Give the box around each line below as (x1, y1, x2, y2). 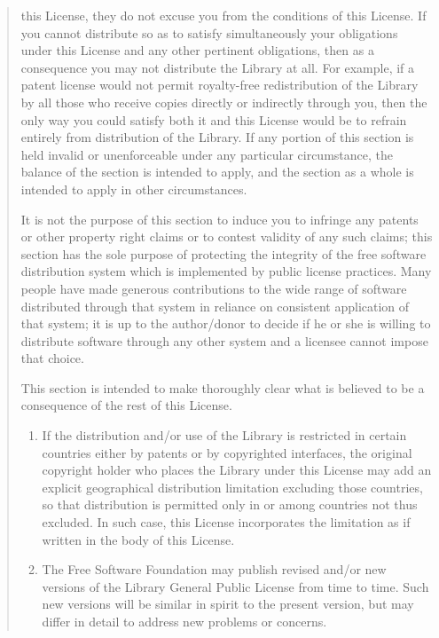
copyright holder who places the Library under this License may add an (42, 461, 432, 479)
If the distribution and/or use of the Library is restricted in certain (42, 426, 407, 445)
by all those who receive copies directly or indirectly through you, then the (20, 92, 427, 111)
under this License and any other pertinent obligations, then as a (20, 41, 374, 59)
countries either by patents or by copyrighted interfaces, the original (42, 443, 412, 461)
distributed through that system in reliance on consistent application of (20, 296, 410, 315)
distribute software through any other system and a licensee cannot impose (20, 331, 428, 350)
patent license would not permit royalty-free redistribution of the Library (20, 75, 419, 94)
